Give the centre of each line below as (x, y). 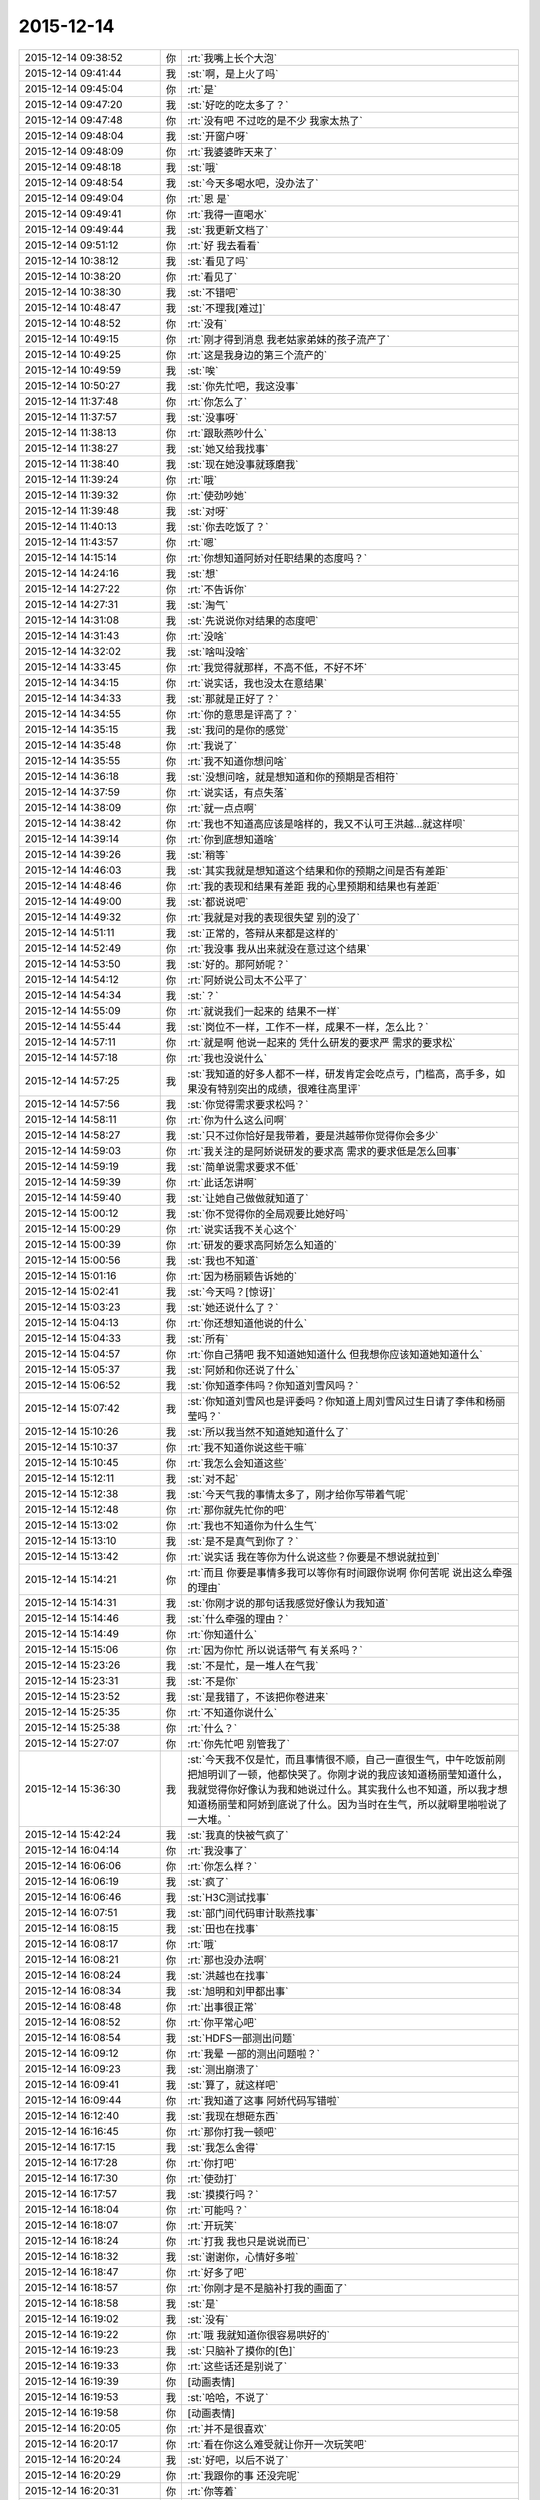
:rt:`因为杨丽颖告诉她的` (242, 1276)
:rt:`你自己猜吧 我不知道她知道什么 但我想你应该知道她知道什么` (335, 1354)
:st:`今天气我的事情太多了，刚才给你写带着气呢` (298, 1494)
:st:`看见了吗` (218, 261)
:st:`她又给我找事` (228, 448)
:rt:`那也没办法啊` (227, 1960)
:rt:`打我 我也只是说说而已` (248, 2241)
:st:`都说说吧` (218, 902)
